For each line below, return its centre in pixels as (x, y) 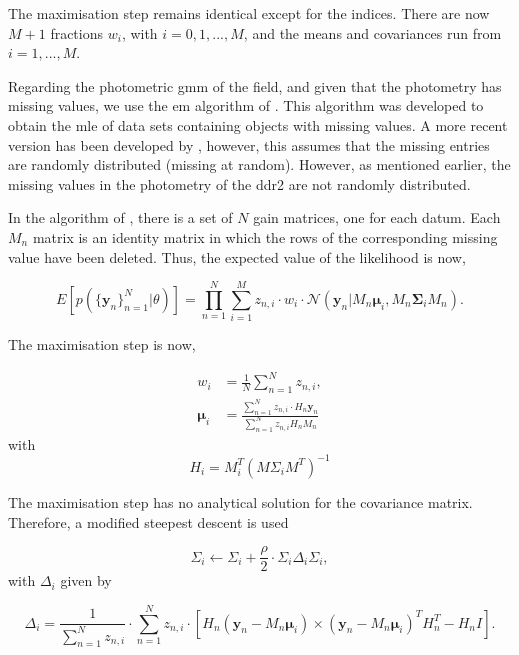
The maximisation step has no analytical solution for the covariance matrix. (240, 501)
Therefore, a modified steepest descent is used (148, 521)
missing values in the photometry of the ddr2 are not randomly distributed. (239, 183)
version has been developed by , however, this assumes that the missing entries (249, 144)
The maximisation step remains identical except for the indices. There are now (249, 13)
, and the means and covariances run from (372, 32)
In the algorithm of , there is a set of (120, 217)
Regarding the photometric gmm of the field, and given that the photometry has (255, 85)
